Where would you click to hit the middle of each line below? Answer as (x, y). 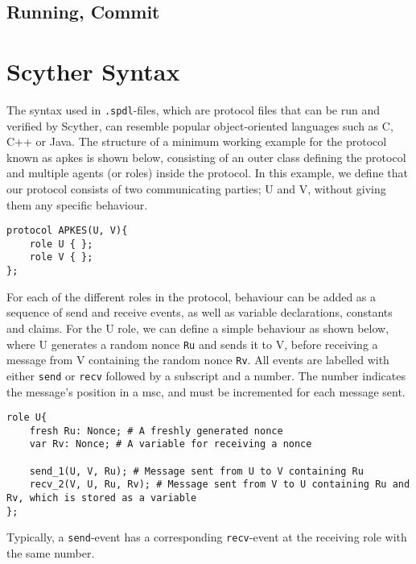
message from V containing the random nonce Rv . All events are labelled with (198, 360)
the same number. (51, 553)
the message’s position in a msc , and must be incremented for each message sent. (206, 391)
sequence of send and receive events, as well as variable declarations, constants (200, 312)
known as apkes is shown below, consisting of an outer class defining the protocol (206, 157)
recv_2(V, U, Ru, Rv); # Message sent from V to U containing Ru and (220, 485)
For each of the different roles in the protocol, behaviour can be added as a (192, 296)
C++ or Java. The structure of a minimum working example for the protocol (197, 141)
